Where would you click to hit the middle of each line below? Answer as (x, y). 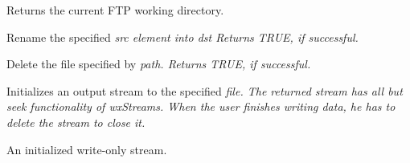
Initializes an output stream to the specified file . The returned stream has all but (205, 90)
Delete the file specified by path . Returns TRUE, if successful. (159, 64)
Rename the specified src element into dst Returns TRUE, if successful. (182, 37)
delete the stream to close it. (76, 122)
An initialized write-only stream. (87, 149)
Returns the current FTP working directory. (115, 10)
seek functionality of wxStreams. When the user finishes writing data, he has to (201, 106)
